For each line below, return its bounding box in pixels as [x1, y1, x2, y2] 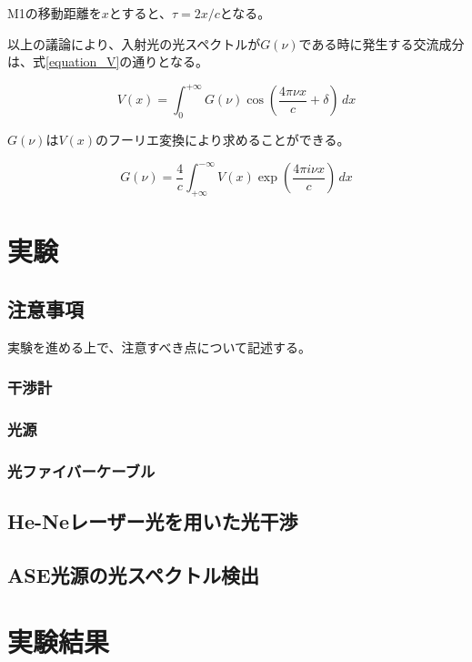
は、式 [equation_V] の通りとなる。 [7, 52, 208, 71]
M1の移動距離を [7, 4, 102, 22]
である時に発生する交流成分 [298, 34, 465, 53]
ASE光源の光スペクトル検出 [7, 560, 260, 588]
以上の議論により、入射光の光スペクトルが [7, 34, 261, 53]
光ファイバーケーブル [7, 459, 156, 482]
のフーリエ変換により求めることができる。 [95, 130, 350, 149]
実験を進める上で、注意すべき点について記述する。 [7, 337, 312, 356]
